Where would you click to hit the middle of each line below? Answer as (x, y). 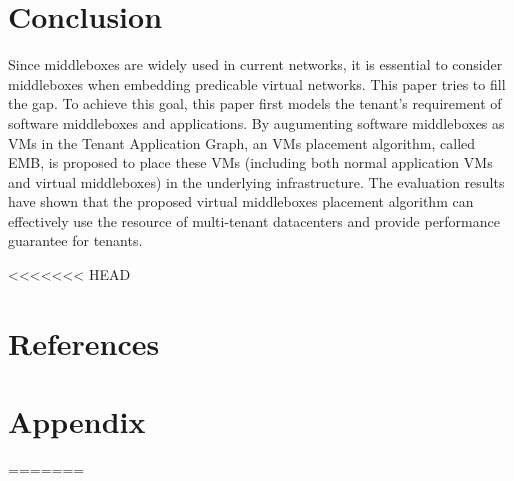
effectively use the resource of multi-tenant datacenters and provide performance (254, 220)
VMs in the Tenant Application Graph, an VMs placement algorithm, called (242, 142)
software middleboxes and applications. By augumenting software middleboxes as (256, 122)
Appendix (77, 421)
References (84, 342)
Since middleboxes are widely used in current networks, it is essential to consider (255, 64)
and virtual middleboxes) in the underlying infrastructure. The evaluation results (256, 181)
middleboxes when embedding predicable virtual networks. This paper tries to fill (257, 83)
